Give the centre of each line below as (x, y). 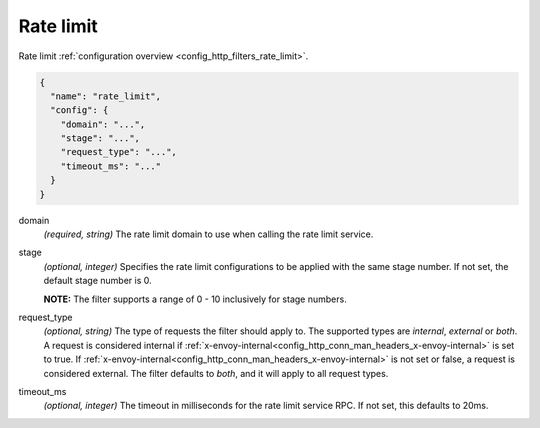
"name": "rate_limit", (106, 96)
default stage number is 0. (97, 281)
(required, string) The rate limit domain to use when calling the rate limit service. (208, 234)
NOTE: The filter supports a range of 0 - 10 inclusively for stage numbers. (195, 299)
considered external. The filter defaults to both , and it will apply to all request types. (216, 373)
